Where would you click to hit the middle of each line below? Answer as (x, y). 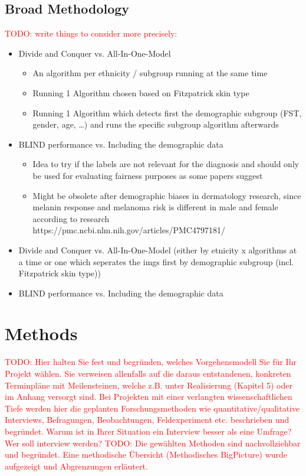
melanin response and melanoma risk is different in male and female (155, 207)
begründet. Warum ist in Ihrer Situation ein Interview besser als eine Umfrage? (148, 431)
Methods (41, 333)
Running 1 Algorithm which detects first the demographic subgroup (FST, (167, 113)
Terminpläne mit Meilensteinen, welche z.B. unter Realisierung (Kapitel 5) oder (149, 385)
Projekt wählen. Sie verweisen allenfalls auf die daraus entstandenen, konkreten (148, 374)
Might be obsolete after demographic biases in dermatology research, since (167, 195)
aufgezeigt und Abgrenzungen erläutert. (76, 466)
